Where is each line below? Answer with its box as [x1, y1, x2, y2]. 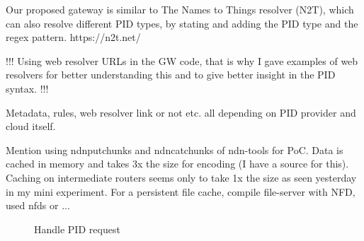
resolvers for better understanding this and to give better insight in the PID [6, 67, 336, 82]
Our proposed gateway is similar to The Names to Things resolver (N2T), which [6, 2, 354, 16]
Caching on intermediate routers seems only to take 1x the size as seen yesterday [6, 170, 357, 184]
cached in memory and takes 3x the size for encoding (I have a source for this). [6, 156, 349, 171]
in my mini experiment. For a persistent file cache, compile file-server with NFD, [6, 184, 356, 199]
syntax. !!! [6, 81, 49, 95]
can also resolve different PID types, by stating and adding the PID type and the [6, 16, 358, 30]
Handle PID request [34, 221, 120, 236]
